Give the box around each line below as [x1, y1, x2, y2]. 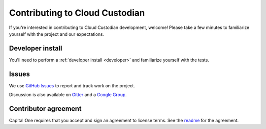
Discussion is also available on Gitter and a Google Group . [9, 92, 127, 98]
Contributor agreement [9, 104, 82, 113]
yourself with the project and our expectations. [9, 31, 104, 37]
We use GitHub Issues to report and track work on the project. [9, 82, 135, 88]
